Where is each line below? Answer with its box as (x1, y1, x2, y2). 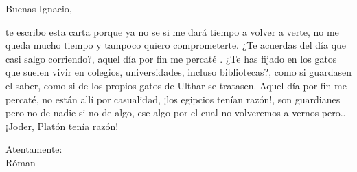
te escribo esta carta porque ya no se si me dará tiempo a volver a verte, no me (5, 24, 339, 39)
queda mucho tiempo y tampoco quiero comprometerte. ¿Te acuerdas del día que (5, 38, 347, 52)
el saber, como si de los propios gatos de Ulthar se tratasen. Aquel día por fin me (5, 78, 347, 92)
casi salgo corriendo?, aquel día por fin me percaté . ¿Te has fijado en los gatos (5, 51, 337, 65)
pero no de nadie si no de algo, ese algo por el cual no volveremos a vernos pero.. (5, 105, 346, 120)
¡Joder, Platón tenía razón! (5, 118, 119, 133)
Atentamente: (5, 142, 62, 156)
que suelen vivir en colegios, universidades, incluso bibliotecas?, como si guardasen (5, 65, 352, 79)
